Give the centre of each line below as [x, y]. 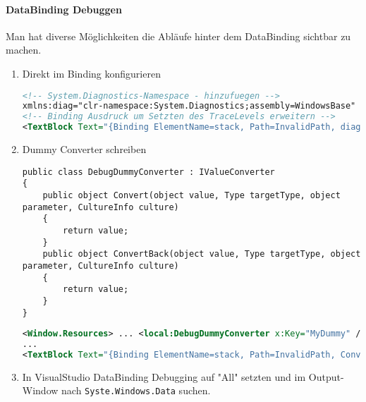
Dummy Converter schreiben [84, 149]
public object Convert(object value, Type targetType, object [191, 195]
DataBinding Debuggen [64, 9]
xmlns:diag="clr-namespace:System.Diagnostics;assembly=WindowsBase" [189, 106]
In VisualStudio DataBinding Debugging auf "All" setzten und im [164, 376]
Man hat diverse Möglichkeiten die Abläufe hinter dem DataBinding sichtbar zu [178, 36]
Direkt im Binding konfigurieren [91, 73]
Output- [326, 376]
